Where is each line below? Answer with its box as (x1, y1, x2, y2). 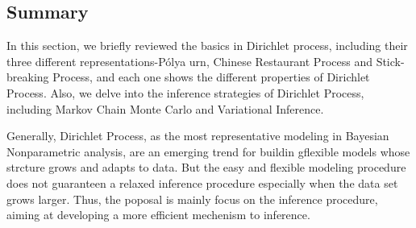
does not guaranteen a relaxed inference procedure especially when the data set (6, 174, 398, 191)
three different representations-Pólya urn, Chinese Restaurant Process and (6, 52, 372, 69)
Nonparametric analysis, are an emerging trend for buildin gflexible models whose (6, 143, 410, 160)
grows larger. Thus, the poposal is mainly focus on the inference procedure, (6, 190, 378, 207)
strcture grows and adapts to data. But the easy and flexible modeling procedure (6, 159, 406, 176)
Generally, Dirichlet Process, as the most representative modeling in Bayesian (6, 127, 389, 144)
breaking (6, 68, 49, 85)
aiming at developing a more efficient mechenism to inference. (6, 206, 310, 223)
